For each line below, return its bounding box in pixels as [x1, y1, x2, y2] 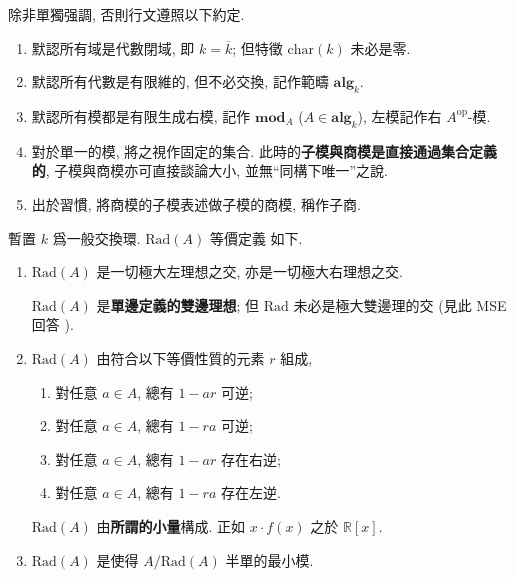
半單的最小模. [225, 549, 314, 570]
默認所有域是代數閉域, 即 [31, 37, 195, 58]
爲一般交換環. [52, 227, 141, 248]
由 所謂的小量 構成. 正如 [96, 515, 246, 536]
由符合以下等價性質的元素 [96, 347, 265, 368]
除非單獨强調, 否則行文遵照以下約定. [8, 4, 245, 24]
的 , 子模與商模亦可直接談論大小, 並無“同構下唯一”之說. [31, 160, 389, 181]
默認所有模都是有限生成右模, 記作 [31, 105, 251, 126]
